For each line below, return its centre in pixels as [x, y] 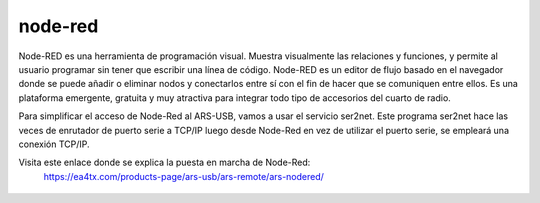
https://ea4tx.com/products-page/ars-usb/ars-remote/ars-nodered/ [184, 176]
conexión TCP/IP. [54, 144]
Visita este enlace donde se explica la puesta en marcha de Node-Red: [164, 162]
